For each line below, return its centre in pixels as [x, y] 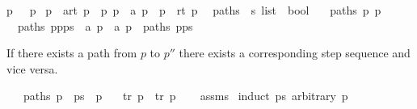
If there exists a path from [72, 53]
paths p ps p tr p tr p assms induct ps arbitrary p [185, 96]
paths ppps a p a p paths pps [105, 25]
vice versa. [32, 68]
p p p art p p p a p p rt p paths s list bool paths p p [194, 10]
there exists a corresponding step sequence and [295, 53]
